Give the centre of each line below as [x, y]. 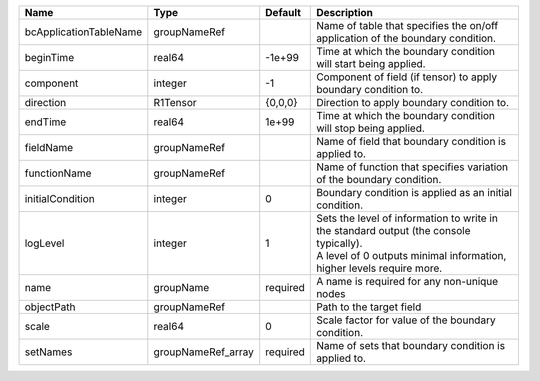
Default [283, 12]
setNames [48, 352]
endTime [45, 122]
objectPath [50, 307]
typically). [339, 243]
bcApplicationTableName [83, 32]
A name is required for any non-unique [407, 281]
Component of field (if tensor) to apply [407, 77]
